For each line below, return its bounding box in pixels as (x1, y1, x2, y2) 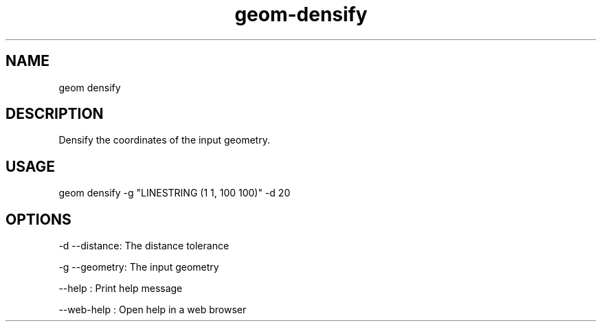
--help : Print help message (58, 282, 183, 295)
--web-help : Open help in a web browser (58, 304, 247, 316)
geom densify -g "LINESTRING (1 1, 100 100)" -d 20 (58, 187, 291, 199)
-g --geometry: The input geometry (58, 261, 219, 273)
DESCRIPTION (5, 105, 104, 123)
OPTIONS (5, 210, 71, 228)
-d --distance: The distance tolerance (58, 240, 230, 252)
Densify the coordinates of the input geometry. (58, 134, 270, 146)
